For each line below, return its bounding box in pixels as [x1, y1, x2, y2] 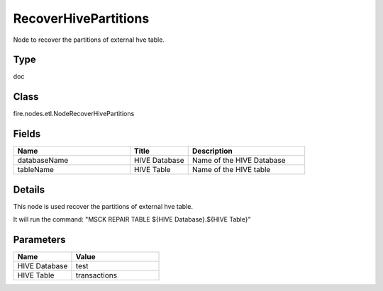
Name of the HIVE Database [191, 156, 287, 166]
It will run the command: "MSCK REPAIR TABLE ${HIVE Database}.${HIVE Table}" [13, 215, 251, 224]
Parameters [13, 234, 66, 246]
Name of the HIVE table [191, 165, 271, 175]
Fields [13, 128, 41, 140]
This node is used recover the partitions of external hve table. [13, 202, 193, 210]
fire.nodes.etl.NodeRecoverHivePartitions [13, 110, 135, 118]
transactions [75, 270, 117, 280]
